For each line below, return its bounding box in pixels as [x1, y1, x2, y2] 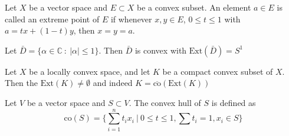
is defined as [211, 96, 256, 108]
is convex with [134, 44, 187, 56]
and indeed [93, 77, 133, 89]
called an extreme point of [5, 12, 100, 25]
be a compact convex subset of [162, 65, 273, 77]
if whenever [110, 12, 152, 25]
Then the [5, 77, 38, 89]
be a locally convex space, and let [29, 65, 150, 77]
